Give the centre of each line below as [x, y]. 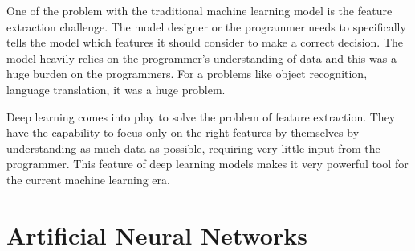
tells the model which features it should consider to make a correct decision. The [205, 42]
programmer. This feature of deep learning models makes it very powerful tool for [207, 164]
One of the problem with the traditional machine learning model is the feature [199, 10]
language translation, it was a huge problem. [116, 89]
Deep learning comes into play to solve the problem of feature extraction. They [201, 116]
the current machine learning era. [88, 179]
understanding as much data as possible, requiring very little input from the [193, 148]
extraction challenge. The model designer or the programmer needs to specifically [206, 26]
